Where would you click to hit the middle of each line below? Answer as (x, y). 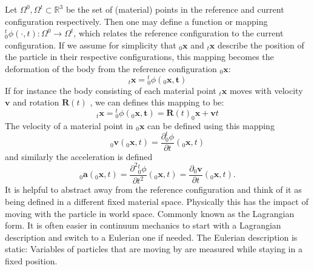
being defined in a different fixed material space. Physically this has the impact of (157, 201)
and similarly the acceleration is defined (79, 156)
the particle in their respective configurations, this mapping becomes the (139, 57)
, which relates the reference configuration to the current (179, 33)
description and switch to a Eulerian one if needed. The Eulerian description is (151, 237)
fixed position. (31, 260)
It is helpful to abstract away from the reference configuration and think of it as (153, 189)
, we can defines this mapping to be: (157, 102)
